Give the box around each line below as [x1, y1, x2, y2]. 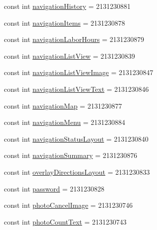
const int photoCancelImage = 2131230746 [4, 200, 133, 210]
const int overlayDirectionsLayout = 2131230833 [4, 166, 150, 177]
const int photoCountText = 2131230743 [4, 216, 126, 227]
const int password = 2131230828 [4, 183, 105, 193]
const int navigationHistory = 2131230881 [4, 1, 131, 11]
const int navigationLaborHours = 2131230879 [4, 34, 144, 44]
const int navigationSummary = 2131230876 [4, 150, 137, 160]
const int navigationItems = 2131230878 [4, 17, 125, 28]
